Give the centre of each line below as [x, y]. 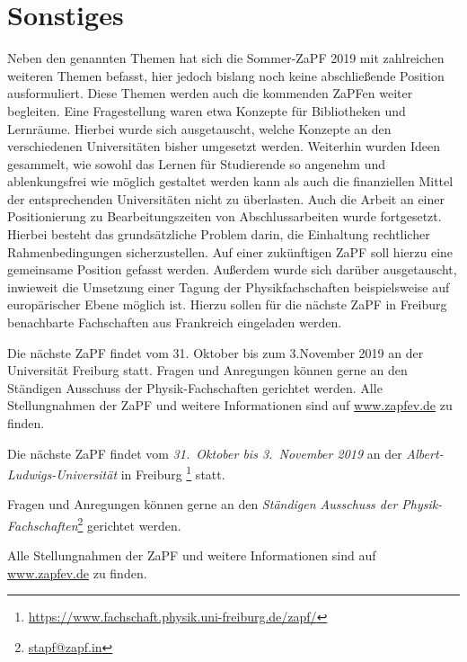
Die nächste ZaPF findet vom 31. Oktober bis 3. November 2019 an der [205, 453]
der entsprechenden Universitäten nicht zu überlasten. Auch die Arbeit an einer [226, 198]
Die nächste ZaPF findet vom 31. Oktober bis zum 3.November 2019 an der [216, 352]
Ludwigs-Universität [62, 474]
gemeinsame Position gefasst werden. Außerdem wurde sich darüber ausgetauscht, [232, 269]
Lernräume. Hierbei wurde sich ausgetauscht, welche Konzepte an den [199, 128]
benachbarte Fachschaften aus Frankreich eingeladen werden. [175, 322]
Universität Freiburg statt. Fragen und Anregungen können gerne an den [207, 370]
